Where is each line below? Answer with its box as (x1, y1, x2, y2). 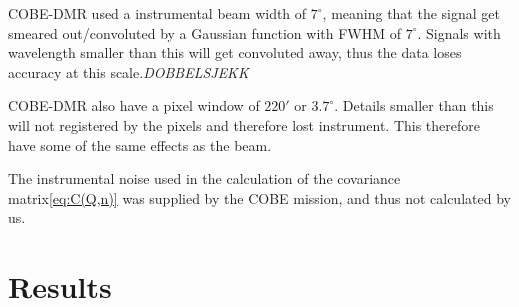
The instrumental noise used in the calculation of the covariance (8, 168, 401, 189)
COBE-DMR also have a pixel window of (8, 95, 260, 116)
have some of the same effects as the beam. (8, 134, 272, 155)
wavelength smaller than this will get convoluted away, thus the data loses (8, 42, 462, 63)
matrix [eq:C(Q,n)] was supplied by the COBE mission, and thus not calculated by (8, 187, 511, 208)
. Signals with (417, 22, 501, 43)
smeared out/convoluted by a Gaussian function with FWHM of (8, 22, 401, 43)
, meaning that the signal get (322, 3, 500, 23)
